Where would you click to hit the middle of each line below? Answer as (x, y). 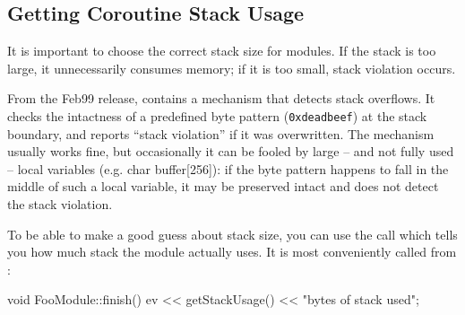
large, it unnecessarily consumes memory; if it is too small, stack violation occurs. (232, 68)
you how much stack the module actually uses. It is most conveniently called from (232, 252)
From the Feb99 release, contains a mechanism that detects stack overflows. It (221, 98)
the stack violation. (60, 204)
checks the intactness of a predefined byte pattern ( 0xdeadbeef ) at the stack (217, 115)
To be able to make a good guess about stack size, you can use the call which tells (232, 234)
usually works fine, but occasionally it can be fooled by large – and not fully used (231, 151)
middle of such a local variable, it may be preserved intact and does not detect (223, 186)
